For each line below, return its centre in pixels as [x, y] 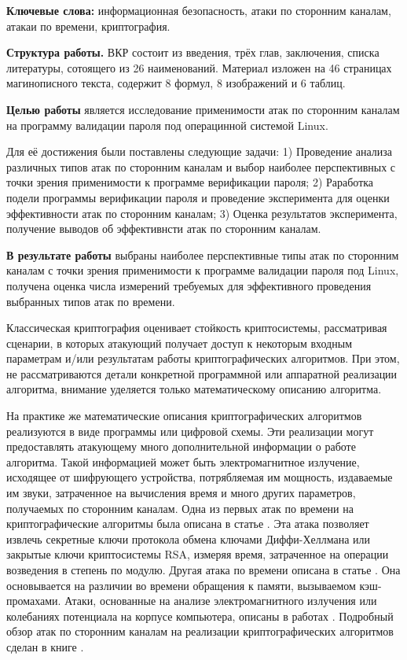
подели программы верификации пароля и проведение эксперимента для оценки [198, 197]
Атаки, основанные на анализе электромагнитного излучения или [221, 601]
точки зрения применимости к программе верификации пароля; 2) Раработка [190, 182]
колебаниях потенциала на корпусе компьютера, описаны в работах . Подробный [200, 616]
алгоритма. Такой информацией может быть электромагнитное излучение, [183, 461]
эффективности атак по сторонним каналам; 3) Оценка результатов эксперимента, [202, 213]
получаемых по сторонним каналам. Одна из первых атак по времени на [180, 508]
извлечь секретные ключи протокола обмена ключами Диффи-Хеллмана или [189, 538]
